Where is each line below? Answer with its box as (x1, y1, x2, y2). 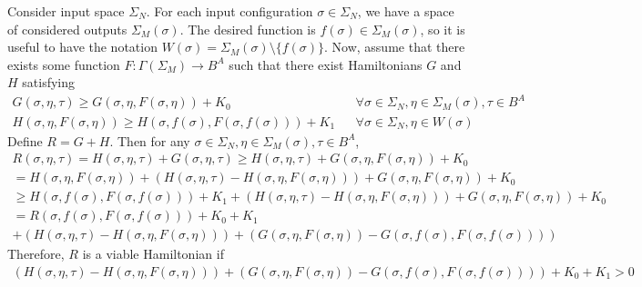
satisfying (22, 73, 76, 92)
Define (7, 131, 43, 150)
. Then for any (109, 131, 190, 150)
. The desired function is (179, 19, 316, 38)
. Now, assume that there (324, 37, 465, 56)
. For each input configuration (146, 2, 313, 20)
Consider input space (7, 2, 125, 20)
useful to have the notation (7, 37, 158, 56)
